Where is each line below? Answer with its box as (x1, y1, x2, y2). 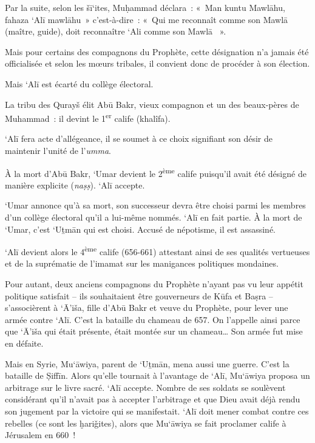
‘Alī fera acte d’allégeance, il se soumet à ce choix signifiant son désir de (5, 132, 273, 145)
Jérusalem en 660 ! (5, 428, 76, 441)
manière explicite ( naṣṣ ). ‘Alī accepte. (5, 178, 145, 191)
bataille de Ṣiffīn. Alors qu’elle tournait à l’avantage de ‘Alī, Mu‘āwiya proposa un (5, 369, 310, 382)
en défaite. (5, 337, 44, 350)
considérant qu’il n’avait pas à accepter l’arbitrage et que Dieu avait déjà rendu (5, 393, 300, 405)
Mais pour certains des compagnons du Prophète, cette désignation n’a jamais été (5, 45, 309, 58)
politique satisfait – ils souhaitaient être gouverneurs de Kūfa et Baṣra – (5, 289, 273, 302)
